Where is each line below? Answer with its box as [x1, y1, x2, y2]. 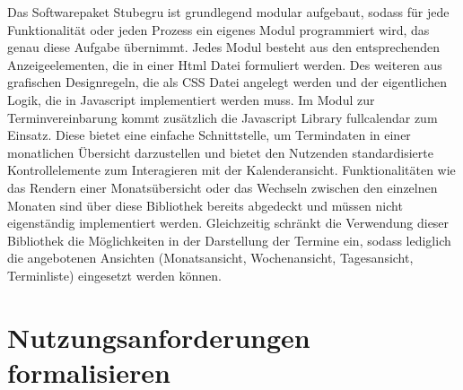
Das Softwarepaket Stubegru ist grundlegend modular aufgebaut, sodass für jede [7, 3, 450, 21]
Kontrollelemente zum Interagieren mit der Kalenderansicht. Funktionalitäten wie [7, 160, 456, 179]
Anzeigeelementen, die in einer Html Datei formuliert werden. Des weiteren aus [7, 55, 442, 74]
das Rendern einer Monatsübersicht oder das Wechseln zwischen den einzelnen [7, 178, 438, 196]
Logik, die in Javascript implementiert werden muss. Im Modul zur [7, 90, 375, 108]
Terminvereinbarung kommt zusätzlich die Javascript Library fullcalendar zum [7, 108, 438, 126]
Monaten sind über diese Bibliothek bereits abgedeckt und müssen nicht [7, 195, 403, 214]
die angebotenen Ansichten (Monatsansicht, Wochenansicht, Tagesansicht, [7, 248, 414, 267]
